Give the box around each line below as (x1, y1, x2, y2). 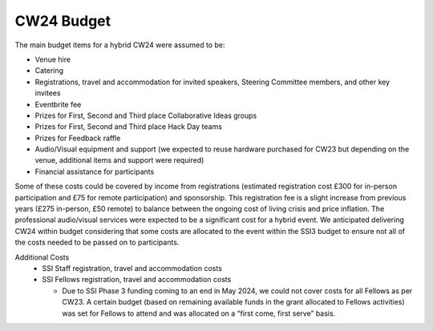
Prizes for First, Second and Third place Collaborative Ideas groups (34, 111, 257, 120)
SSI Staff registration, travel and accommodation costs (42, 263, 222, 272)
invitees (34, 88, 61, 98)
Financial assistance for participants (34, 167, 155, 176)
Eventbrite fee (34, 99, 82, 109)
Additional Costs (14, 252, 70, 262)
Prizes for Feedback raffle (34, 133, 121, 143)
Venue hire (34, 54, 71, 64)
